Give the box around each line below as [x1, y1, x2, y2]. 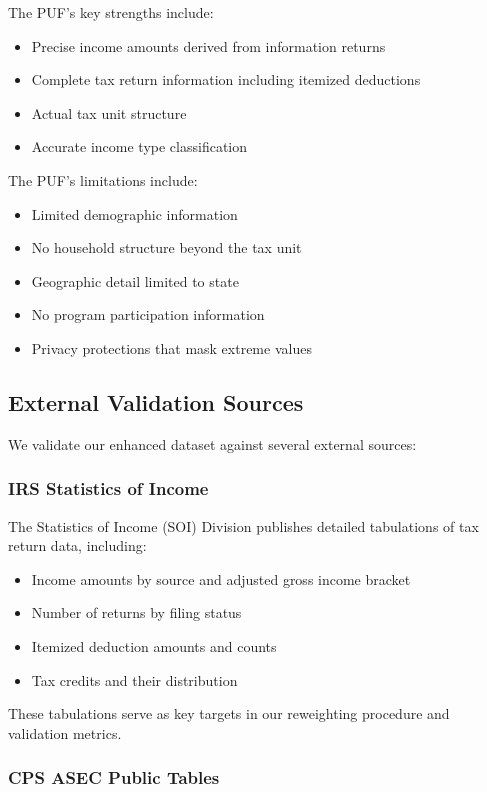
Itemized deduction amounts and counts [31, 635, 277, 656]
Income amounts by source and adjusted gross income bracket [31, 568, 411, 589]
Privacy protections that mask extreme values [31, 337, 312, 358]
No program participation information [31, 304, 265, 325]
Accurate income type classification [31, 136, 248, 157]
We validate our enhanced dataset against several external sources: [8, 433, 417, 454]
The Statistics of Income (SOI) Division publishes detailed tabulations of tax [8, 515, 479, 536]
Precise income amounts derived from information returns [31, 35, 386, 56]
